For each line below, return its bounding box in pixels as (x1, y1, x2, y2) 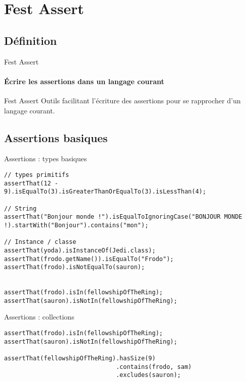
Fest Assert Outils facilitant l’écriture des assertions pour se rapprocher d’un (4, 95, 241, 105)
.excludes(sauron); (115, 371, 181, 379)
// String (4, 205, 37, 212)
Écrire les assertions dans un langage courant (4, 76, 164, 86)
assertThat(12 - (4, 179, 58, 187)
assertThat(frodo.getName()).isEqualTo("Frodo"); (4, 255, 174, 263)
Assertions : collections (4, 311, 75, 322)
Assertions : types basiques (4, 153, 87, 164)
